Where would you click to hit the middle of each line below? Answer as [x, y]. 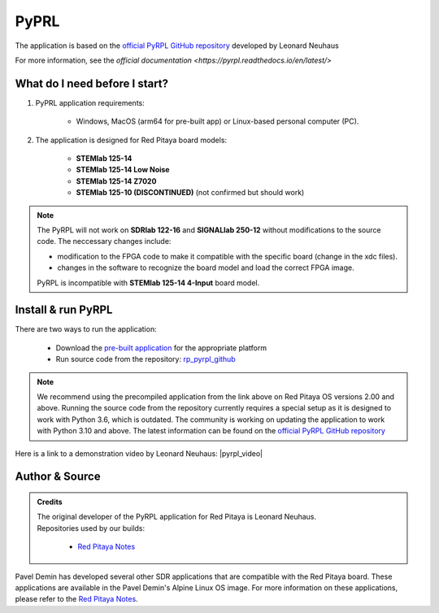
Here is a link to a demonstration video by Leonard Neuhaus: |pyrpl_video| [139, 453]
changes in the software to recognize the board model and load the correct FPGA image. [206, 267]
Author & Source [58, 477]
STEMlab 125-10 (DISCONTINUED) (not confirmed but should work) [190, 193]
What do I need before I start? [92, 83]
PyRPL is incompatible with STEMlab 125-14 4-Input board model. [148, 283]
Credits [50, 502]
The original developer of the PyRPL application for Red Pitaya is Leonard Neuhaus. [177, 517]
